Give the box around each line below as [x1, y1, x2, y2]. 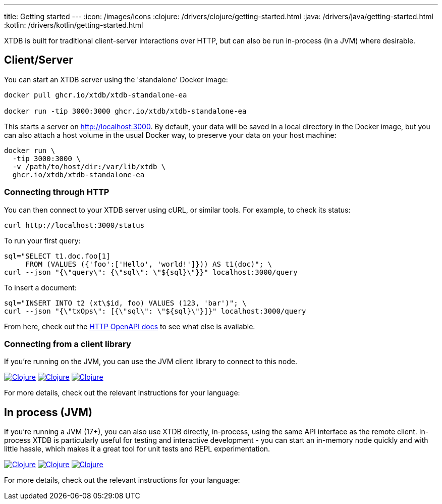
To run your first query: [4, 236, 81, 245]
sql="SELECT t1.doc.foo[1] [4, 251, 111, 260]
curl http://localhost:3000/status [4, 221, 145, 229]
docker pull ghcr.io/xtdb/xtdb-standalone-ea [4, 90, 187, 99]
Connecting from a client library [4, 338, 131, 349]
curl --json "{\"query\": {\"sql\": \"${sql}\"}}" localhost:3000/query [4, 268, 298, 276]
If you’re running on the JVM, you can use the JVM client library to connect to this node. [4, 357, 297, 366]
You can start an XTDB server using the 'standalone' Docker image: [4, 75, 228, 84]
